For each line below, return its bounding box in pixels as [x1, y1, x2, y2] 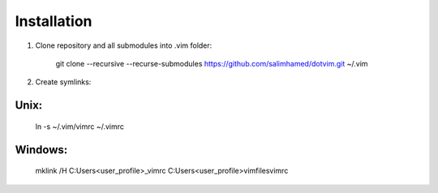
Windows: [15, 143, 68, 157]
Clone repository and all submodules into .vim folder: [35, 41, 213, 50]
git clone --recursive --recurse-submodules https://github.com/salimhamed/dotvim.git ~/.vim [55, 58, 368, 68]
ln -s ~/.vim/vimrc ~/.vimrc [35, 122, 125, 131]
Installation [15, 12, 92, 30]
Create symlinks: [35, 77, 92, 87]
